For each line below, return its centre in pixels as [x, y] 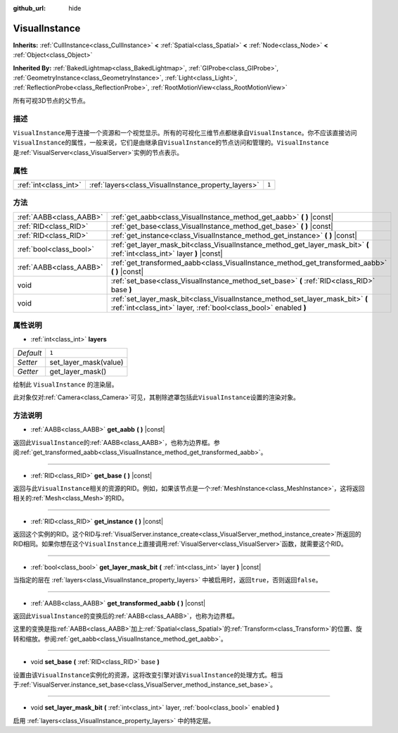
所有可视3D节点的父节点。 [51, 100]
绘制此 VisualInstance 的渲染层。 [65, 384]
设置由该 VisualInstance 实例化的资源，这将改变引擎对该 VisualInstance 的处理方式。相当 [148, 675]
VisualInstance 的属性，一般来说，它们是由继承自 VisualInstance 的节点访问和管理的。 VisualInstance [171, 143]
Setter [27, 362]
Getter [28, 371]
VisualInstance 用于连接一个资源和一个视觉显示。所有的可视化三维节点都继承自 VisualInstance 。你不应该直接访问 [185, 133]
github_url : [29, 8]
